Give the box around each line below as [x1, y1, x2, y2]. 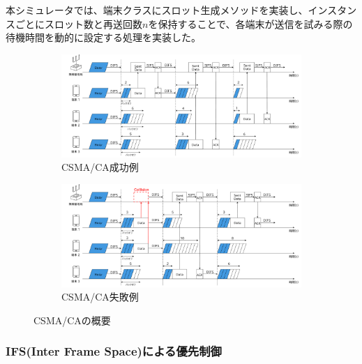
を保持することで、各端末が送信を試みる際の [148, 16, 353, 31]
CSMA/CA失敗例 [61, 289, 139, 304]
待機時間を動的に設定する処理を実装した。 [6, 30, 201, 45]
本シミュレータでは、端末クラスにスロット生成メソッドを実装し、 [6, 3, 308, 17]
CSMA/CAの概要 [33, 312, 111, 327]
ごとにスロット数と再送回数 [15, 16, 142, 31]
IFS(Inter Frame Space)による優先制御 [6, 342, 222, 360]
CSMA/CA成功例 [61, 160, 139, 174]
